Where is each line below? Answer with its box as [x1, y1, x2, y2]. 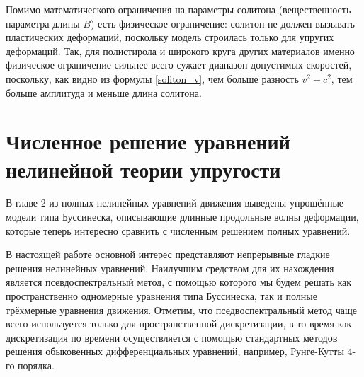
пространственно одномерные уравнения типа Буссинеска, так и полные [6, 289, 317, 303]
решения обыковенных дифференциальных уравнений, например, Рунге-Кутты [6, 344, 344, 359]
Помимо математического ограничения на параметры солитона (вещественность [6, 2, 351, 16]
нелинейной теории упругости [6, 154, 281, 183]
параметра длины [6, 16, 80, 30]
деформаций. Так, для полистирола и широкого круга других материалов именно [6, 43, 355, 58]
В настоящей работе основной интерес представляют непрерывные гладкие [6, 247, 330, 262]
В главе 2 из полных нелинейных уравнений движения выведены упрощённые [6, 195, 344, 210]
